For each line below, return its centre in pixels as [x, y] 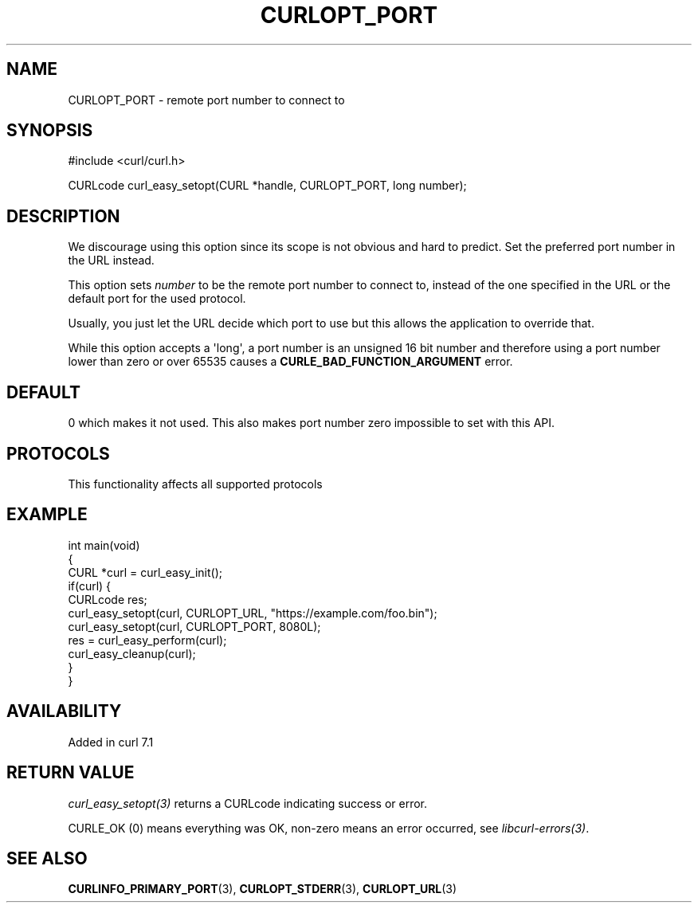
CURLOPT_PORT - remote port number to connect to [206, 100]
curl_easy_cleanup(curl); [132, 653]
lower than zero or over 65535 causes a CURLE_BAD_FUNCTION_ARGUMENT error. [290, 362]
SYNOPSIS [50, 131]
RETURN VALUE [71, 773]
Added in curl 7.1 [111, 742]
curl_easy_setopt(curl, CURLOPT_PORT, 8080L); [194, 626]
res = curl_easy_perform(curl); [147, 640]
